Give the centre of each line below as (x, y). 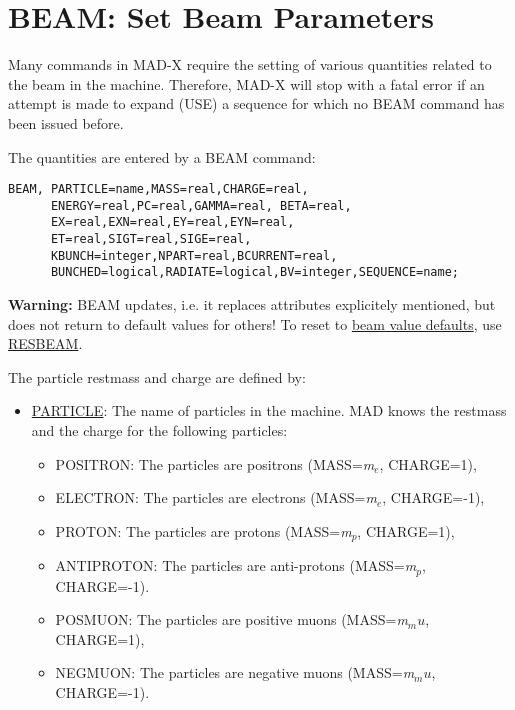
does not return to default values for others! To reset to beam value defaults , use (255, 323)
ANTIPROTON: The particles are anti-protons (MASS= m (236, 565)
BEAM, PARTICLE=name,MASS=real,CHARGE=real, (158, 189)
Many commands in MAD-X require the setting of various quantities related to (250, 64)
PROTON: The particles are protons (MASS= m (203, 530)
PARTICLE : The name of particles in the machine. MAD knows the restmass (269, 410)
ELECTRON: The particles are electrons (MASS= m (216, 497)
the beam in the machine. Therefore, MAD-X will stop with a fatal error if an (246, 83)
